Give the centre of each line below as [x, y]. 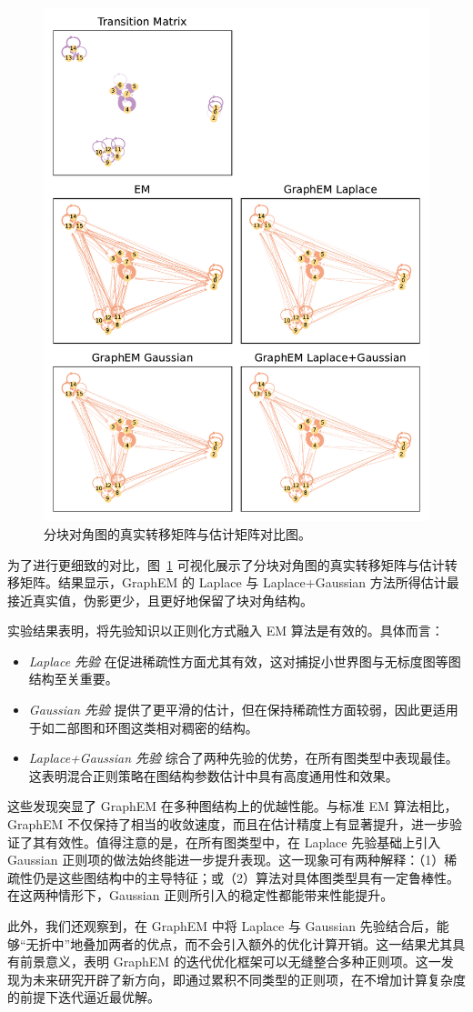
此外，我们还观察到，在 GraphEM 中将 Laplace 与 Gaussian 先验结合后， [222, 926]
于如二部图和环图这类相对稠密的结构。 [143, 727]
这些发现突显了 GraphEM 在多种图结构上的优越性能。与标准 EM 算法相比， [232, 806]
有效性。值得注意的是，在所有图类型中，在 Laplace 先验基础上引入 [243, 842]
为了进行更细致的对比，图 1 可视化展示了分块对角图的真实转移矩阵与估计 [226, 564]
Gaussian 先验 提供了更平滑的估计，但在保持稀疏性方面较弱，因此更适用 [243, 710]
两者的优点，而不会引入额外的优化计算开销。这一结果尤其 [281, 943]
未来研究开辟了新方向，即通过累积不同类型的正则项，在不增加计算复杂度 [249, 979]
